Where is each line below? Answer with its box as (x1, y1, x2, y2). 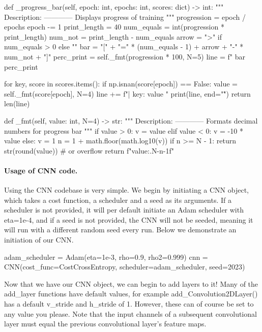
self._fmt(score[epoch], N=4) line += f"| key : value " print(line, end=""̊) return (4, 88, 251, 99)
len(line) (4, 98, 30, 109)
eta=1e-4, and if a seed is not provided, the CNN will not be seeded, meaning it (4, 214, 253, 225)
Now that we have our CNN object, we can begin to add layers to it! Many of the (4, 278, 258, 289)
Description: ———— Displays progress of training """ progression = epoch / (4, 11, 246, 22)
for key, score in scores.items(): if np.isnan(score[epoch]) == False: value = (4, 78, 238, 89)
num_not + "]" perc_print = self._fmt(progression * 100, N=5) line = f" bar (4, 51, 245, 62)
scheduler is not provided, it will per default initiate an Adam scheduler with (4, 204, 244, 215)
